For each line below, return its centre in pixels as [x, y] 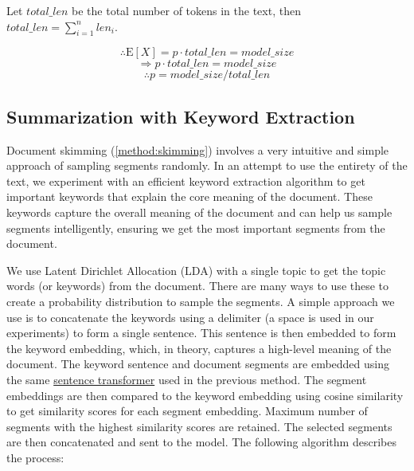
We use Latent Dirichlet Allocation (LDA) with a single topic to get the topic [196, 270]
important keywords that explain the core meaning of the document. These [189, 196]
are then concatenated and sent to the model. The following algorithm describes [201, 442]
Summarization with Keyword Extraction [181, 116]
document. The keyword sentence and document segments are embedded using [198, 364]
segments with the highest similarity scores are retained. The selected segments [199, 426]
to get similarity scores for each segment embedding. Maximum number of [187, 411]
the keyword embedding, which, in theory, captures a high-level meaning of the [199, 348]
